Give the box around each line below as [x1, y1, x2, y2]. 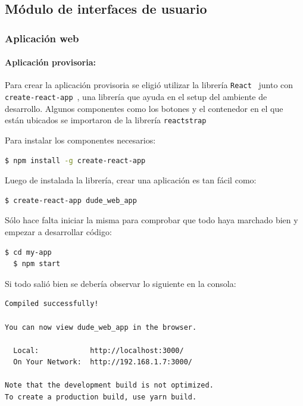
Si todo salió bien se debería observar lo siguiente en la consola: [5, 277, 236, 289]
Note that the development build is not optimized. [5, 381, 214, 390]
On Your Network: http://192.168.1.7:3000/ [13, 358, 193, 367]
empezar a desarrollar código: [5, 225, 112, 238]
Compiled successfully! [5, 299, 99, 308]
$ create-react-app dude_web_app [5, 196, 137, 205]
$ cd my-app [5, 248, 52, 257]
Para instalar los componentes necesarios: [5, 133, 156, 146]
